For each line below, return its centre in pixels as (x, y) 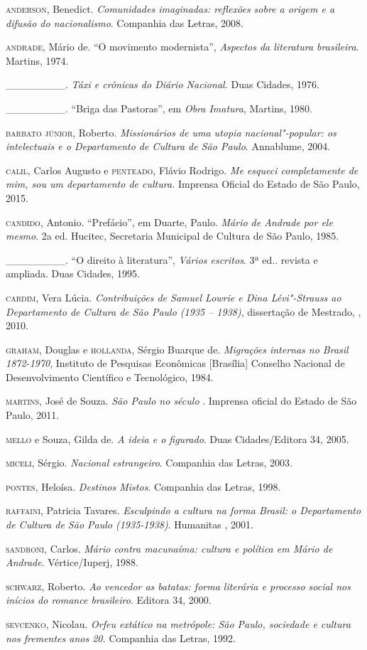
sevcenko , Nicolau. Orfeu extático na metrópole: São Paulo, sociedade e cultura (178, 624)
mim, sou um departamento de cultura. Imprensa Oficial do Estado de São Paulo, (183, 184)
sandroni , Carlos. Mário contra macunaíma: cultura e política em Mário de (169, 548)
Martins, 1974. (37, 60)
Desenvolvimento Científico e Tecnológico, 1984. (110, 377)
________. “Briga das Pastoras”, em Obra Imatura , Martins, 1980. (159, 108)
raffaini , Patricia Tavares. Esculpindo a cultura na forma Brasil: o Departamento (183, 510)
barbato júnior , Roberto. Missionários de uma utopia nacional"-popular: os (171, 132)
